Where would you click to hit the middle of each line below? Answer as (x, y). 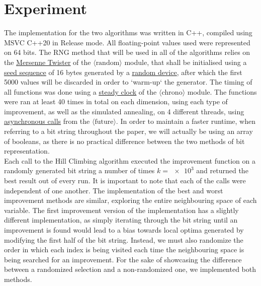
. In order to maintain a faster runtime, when (186, 121)
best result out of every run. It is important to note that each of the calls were (125, 181)
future (104, 122)
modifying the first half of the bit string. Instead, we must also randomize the (124, 239)
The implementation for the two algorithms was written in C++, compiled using (128, 32)
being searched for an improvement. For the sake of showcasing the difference (123, 259)
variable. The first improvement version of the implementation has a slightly (121, 210)
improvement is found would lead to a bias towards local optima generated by (124, 230)
